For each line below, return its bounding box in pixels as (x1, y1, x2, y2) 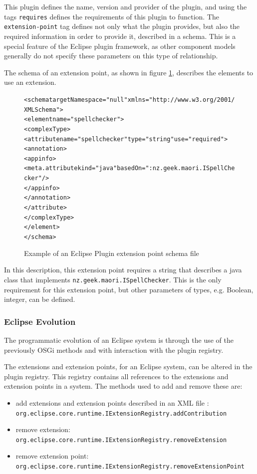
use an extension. (4, 77, 56, 87)
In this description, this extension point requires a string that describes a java (4, 264, 242, 275)
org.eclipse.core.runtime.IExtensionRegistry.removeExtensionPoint (15, 463, 245, 471)
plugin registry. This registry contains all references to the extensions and (4, 371, 229, 381)
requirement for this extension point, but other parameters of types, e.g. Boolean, (4, 284, 254, 294)
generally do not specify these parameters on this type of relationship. (4, 50, 218, 61)
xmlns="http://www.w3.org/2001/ (127, 96, 235, 103)
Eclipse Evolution (4, 315, 76, 327)
